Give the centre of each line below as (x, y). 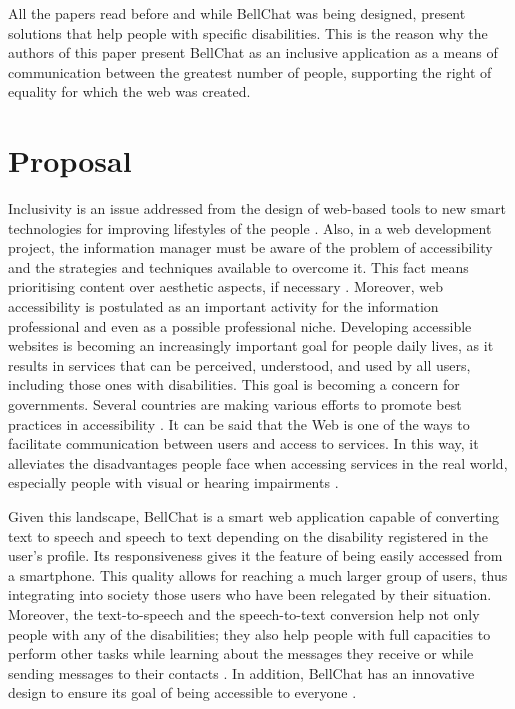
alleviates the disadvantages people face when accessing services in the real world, (258, 462)
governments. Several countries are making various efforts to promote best (235, 404)
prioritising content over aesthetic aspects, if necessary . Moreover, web (226, 286)
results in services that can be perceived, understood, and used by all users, (239, 364)
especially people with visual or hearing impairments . (173, 482)
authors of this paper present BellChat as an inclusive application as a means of (253, 52)
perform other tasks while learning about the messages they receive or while (241, 653)
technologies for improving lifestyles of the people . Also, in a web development (250, 227)
